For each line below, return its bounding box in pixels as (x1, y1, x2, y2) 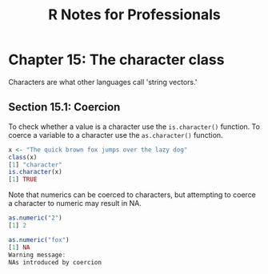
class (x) (8, 153, 38, 161)
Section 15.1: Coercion (8, 100, 121, 114)
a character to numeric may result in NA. (8, 199, 142, 208)
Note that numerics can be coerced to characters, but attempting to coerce (8, 190, 256, 199)
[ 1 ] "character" (8, 160, 62, 169)
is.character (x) (8, 168, 62, 176)
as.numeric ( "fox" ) (8, 236, 70, 244)
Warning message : (8, 251, 66, 259)
